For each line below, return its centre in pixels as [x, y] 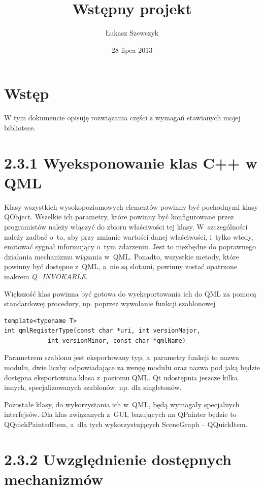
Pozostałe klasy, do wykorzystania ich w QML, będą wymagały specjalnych [122, 404]
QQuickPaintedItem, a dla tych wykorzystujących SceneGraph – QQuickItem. [126, 424]
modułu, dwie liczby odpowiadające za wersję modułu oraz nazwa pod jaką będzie [132, 367]
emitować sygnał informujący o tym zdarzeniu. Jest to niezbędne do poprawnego [130, 247]
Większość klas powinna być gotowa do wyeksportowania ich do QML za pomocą [130, 293]
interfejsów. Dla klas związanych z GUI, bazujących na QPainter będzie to [120, 414]
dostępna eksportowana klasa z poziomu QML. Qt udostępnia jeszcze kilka [121, 377]
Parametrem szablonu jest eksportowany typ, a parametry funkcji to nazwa [122, 357]
